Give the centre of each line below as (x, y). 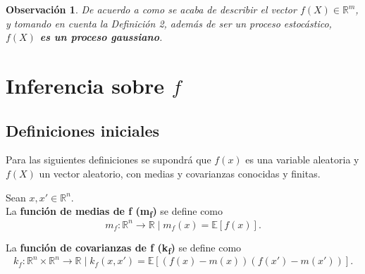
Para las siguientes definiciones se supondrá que (109, 160)
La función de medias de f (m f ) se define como (115, 212)
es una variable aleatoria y (302, 160)
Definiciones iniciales (82, 130)
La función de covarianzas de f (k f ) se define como (124, 248)
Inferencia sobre (85, 85)
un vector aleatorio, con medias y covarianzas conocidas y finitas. (180, 173)
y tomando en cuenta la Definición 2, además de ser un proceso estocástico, (169, 23)
